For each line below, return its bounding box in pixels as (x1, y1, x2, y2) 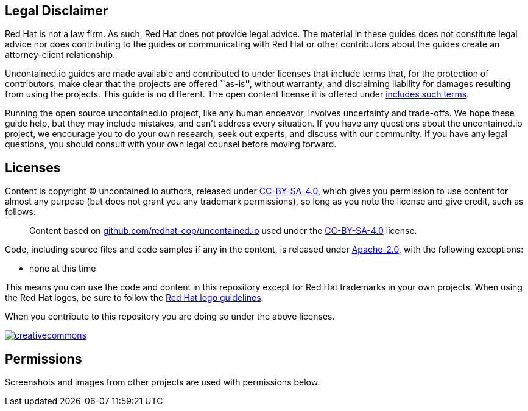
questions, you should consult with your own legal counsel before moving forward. (5, 139, 337, 150)
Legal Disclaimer (5, 3, 108, 18)
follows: (5, 206, 36, 217)
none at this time (29, 263, 96, 274)
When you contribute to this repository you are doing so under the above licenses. (5, 311, 335, 322)
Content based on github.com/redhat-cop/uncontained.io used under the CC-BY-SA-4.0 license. (29, 225, 417, 236)
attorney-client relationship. (5, 49, 116, 60)
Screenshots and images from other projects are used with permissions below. (5, 377, 320, 388)
